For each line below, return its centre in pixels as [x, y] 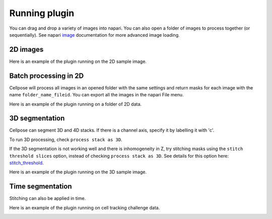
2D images [26, 49]
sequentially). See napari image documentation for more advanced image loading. [94, 35]
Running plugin [42, 13]
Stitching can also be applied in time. [48, 198]
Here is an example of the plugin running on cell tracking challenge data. [85, 207]
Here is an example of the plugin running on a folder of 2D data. [76, 104]
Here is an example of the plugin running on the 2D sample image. [78, 61]
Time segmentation [41, 187]
